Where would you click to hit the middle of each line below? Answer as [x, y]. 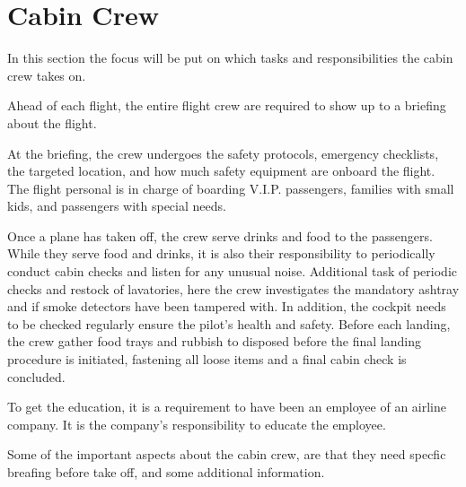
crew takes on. [47, 75]
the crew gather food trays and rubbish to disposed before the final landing [215, 341]
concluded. [36, 376]
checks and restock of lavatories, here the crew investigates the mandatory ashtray [233, 288]
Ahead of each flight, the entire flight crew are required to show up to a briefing [227, 105]
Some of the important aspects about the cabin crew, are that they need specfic [227, 454]
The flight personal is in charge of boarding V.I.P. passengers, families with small [231, 188]
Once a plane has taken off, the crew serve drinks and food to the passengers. [220, 235]
